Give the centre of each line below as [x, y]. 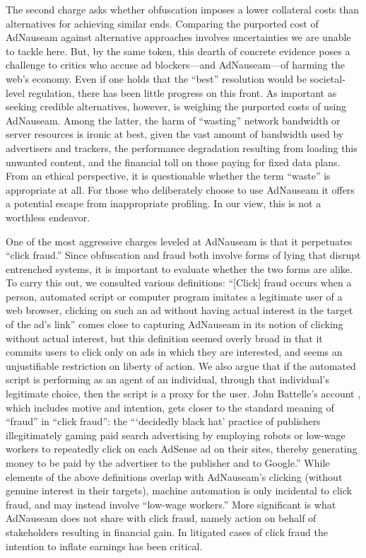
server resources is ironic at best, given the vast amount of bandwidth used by [175, 134]
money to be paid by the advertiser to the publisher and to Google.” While [168, 463]
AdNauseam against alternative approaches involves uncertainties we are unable [178, 37]
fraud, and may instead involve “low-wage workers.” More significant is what [171, 504]
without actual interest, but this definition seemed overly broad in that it [164, 338]
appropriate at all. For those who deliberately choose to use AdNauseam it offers [180, 189]
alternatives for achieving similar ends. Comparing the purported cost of [162, 23]
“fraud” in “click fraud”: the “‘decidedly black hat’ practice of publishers [163, 421]
